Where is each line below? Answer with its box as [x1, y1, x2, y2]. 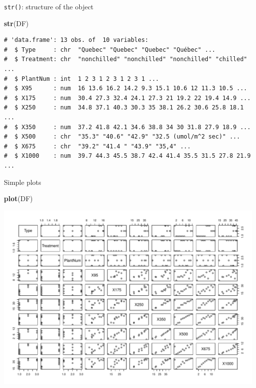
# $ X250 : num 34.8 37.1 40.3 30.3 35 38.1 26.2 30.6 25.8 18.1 [4, 104, 244, 111]
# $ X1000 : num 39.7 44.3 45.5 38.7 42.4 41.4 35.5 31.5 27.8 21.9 [4, 152, 251, 160]
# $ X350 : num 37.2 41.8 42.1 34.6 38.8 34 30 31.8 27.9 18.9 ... [4, 123, 251, 131]
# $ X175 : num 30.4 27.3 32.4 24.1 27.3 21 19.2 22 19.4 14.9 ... [4, 94, 251, 102]
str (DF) [4, 18, 29, 28]
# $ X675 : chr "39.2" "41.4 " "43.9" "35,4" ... [4, 142, 191, 150]
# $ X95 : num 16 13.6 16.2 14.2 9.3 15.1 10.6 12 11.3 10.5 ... [4, 85, 247, 92]
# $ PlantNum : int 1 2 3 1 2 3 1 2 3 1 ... [4, 75, 159, 82]
